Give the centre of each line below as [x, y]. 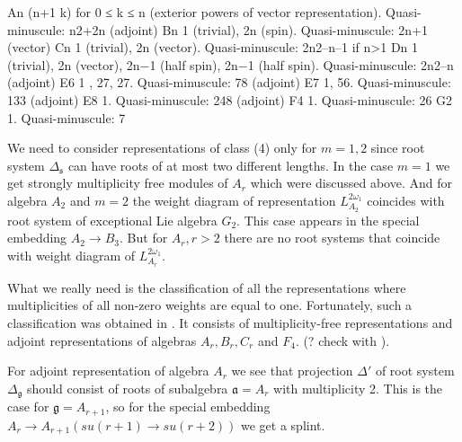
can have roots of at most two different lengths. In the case [231, 165]
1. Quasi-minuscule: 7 [67, 117]
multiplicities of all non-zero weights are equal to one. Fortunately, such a [210, 305]
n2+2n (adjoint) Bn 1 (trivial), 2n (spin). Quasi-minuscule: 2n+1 [249, 29]
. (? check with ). [342, 340]
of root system [415, 371]
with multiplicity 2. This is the [358, 388]
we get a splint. [283, 424]
